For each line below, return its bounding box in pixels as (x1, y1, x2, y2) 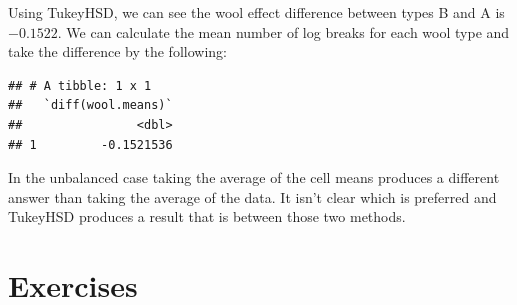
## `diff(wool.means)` (8, 98, 173, 113)
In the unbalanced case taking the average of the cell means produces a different (8, 167, 500, 188)
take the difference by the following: (8, 41, 227, 62)
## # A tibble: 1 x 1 (8, 78, 152, 93)
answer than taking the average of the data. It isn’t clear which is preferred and (8, 186, 497, 207)
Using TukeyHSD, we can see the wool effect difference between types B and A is (8, 2, 505, 22)
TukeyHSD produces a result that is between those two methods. (8, 206, 406, 227)
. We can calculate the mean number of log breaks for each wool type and (57, 21, 510, 42)
